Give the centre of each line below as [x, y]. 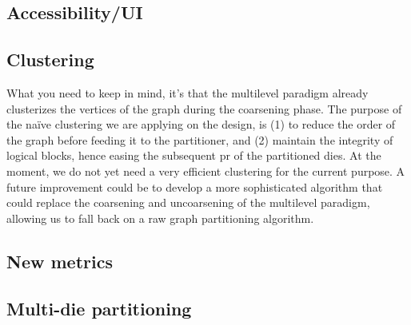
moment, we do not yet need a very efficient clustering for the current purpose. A [206, 170]
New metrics [60, 261]
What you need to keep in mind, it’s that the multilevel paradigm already [188, 92]
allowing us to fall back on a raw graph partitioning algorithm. [160, 218]
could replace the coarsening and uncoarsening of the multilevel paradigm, [188, 202]
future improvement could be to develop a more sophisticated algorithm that [195, 186]
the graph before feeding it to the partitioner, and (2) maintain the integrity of [200, 139]
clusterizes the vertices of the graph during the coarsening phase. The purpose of [204, 108]
